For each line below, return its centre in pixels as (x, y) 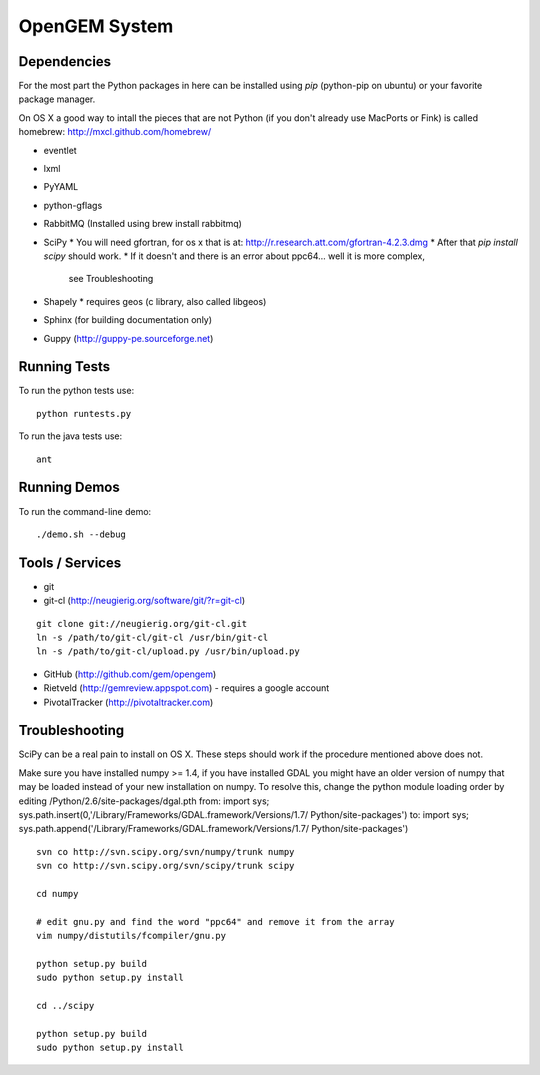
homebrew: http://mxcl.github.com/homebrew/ (115, 132)
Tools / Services (70, 562)
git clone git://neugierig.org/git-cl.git (142, 623)
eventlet (60, 150)
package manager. (57, 99)
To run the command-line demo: (85, 511)
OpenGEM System (96, 26)
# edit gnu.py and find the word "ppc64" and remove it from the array (215, 921)
